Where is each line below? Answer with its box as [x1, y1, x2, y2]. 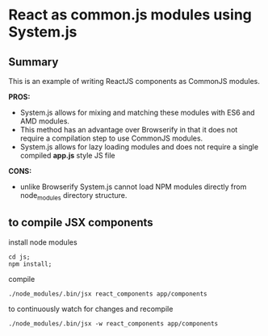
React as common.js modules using [8, 6, 253, 24]
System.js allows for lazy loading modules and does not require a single [19, 142, 259, 151]
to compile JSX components [8, 216, 153, 229]
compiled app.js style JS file [19, 151, 115, 160]
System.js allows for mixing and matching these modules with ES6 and [19, 107, 256, 117]
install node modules [8, 237, 78, 247]
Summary [8, 55, 59, 69]
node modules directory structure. [19, 191, 128, 202]
